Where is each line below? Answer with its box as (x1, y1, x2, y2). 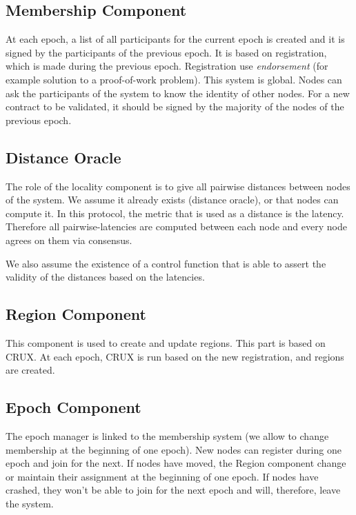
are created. (6, 363, 55, 377)
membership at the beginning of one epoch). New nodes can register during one (6, 442, 342, 456)
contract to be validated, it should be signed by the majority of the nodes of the (6, 99, 344, 114)
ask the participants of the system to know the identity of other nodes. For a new (6, 85, 350, 100)
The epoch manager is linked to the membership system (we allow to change (6, 428, 329, 443)
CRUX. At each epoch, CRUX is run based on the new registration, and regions (6, 349, 344, 363)
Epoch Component (6, 396, 141, 418)
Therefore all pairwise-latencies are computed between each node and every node (6, 219, 347, 234)
